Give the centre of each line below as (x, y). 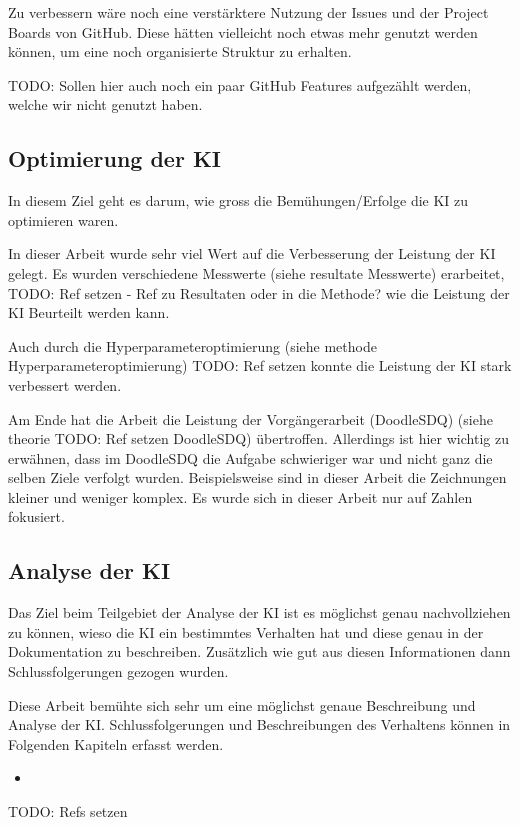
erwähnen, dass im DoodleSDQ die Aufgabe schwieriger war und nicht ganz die (250, 457)
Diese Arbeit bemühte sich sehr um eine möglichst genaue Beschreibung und (242, 704)
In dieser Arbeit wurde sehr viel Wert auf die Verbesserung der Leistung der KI (252, 253)
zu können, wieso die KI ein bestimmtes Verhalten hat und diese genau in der (246, 631)
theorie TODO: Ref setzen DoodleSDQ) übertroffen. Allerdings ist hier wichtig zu (258, 438)
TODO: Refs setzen (68, 811)
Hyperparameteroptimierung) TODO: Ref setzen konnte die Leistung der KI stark (260, 365)
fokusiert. (36, 516)
